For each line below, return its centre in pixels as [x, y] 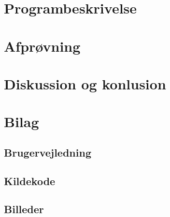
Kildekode [30, 181]
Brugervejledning [48, 152]
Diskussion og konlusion [85, 83]
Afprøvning [42, 46]
